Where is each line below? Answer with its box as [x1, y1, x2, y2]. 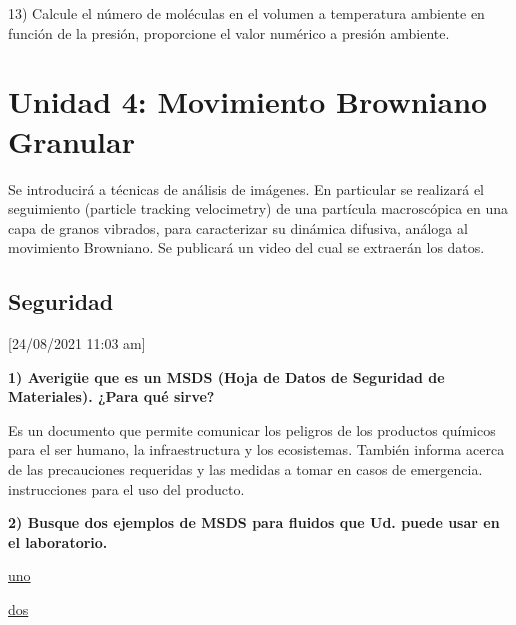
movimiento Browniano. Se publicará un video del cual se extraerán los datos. [8, 237, 485, 258]
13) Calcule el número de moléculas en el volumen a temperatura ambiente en [8, 3, 485, 23]
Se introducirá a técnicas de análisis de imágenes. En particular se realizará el [8, 178, 485, 199]
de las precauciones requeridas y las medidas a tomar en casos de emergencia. [8, 459, 483, 480]
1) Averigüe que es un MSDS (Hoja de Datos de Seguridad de [8, 366, 445, 387]
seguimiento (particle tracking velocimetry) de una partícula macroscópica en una [8, 198, 509, 219]
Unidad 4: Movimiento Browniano [8, 81, 488, 122]
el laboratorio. [8, 531, 108, 552]
